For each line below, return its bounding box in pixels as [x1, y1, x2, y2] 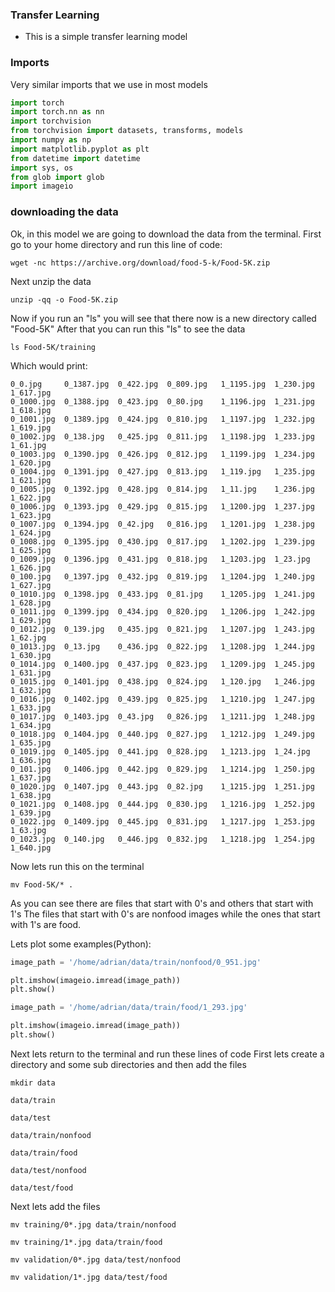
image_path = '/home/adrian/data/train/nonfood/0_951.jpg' [10, 957, 262, 967]
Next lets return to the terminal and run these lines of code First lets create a [10, 1048, 325, 1060]
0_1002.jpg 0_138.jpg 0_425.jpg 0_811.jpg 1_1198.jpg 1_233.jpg [10, 431, 315, 442]
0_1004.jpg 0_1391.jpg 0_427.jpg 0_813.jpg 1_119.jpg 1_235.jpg [10, 466, 315, 477]
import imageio [10, 181, 74, 192]
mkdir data [10, 1078, 56, 1088]
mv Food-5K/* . [10, 879, 74, 890]
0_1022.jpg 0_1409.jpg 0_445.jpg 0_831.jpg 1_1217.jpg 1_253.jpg [10, 816, 315, 827]
